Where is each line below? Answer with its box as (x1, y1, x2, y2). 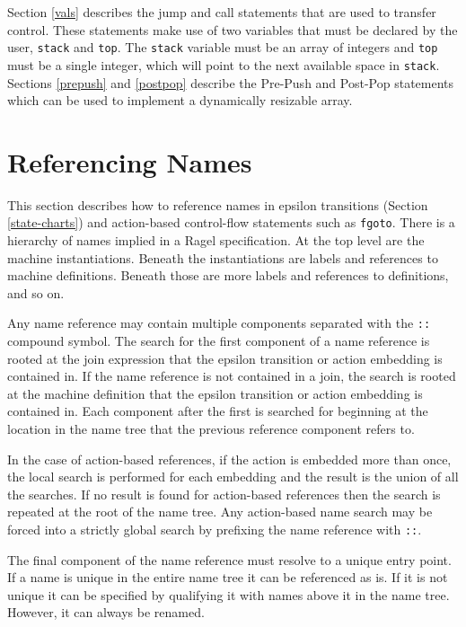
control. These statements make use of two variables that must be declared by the (7, 20, 458, 39)
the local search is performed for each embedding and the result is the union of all (7, 467, 459, 486)
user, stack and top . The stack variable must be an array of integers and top (7, 38, 438, 57)
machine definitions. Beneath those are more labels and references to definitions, (7, 266, 449, 285)
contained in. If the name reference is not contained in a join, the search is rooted (7, 366, 456, 385)
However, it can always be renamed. (7, 603, 205, 622)
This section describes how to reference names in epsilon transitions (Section (7, 195, 428, 214)
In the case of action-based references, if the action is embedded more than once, (7, 449, 452, 468)
